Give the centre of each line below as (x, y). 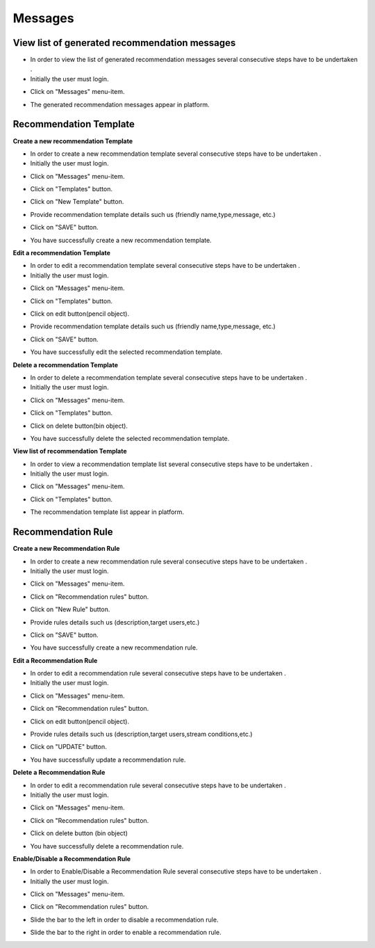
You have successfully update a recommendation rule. (108, 760)
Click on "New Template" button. (77, 202)
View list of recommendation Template (70, 451)
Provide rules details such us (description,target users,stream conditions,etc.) (141, 734)
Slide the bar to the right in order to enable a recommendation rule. (126, 933)
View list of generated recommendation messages (124, 43)
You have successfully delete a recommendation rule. (107, 846)
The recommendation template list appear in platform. (107, 512)
